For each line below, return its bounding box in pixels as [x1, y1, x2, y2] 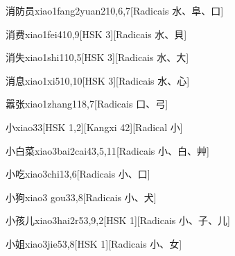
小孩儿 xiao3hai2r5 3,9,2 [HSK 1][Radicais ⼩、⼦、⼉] [6, 213, 230, 228]
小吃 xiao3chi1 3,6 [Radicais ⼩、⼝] [6, 167, 150, 181]
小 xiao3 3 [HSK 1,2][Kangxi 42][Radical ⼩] [6, 119, 183, 134]
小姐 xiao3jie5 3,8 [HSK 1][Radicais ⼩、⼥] [6, 236, 182, 250]
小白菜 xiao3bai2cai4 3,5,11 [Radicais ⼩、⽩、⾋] [6, 143, 209, 157]
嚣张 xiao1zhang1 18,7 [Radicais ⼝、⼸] [6, 96, 168, 111]
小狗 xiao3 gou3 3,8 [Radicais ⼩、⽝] [6, 189, 157, 204]
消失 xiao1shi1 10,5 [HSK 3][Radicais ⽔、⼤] [6, 50, 189, 65]
